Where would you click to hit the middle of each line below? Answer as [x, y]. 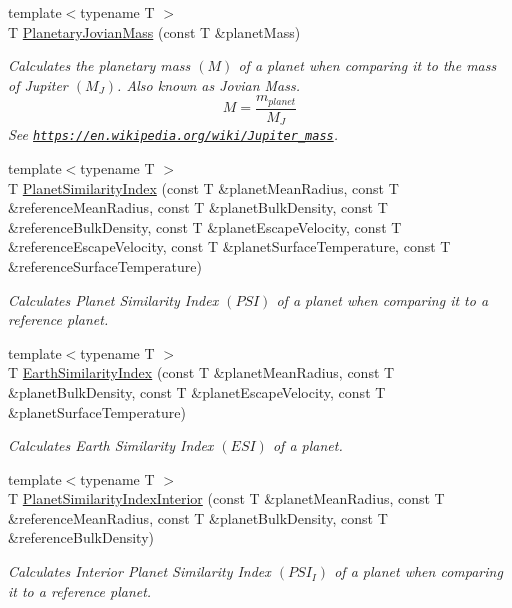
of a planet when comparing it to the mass [367, 65]
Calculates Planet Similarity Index [113, 299]
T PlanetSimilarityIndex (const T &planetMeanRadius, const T [203, 187]
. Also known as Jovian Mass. [209, 84]
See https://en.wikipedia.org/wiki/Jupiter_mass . [173, 134]
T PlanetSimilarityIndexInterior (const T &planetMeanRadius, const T [226, 498]
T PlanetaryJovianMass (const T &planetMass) [154, 31]
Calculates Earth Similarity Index [111, 445]
